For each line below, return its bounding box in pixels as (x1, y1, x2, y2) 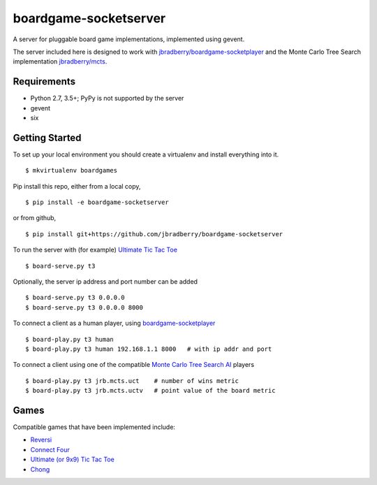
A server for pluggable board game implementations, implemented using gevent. (13, 35, 245, 43)
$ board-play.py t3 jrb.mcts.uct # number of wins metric (25, 377, 239, 384)
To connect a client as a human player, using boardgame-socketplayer (13, 319, 216, 328)
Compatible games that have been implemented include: (13, 423, 176, 431)
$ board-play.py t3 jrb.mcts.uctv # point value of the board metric (25, 386, 276, 395)
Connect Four (30, 445, 70, 454)
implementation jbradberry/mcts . (13, 57, 108, 66)
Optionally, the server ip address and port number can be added (13, 277, 198, 286)
